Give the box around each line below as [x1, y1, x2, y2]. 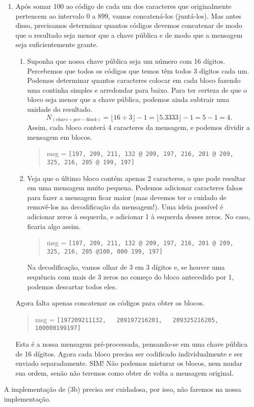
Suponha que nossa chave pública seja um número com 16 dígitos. [27, 55, 225, 66]
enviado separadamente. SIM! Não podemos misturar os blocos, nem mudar [15, 358, 243, 368]
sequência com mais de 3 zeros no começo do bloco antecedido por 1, [27, 272, 234, 282]
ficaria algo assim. [27, 221, 81, 231]
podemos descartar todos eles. [27, 281, 117, 291]
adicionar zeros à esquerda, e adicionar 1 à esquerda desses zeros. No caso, [27, 211, 251, 221]
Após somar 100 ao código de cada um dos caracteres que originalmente [15, 1, 232, 11]
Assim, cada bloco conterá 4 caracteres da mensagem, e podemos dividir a [27, 122, 250, 132]
